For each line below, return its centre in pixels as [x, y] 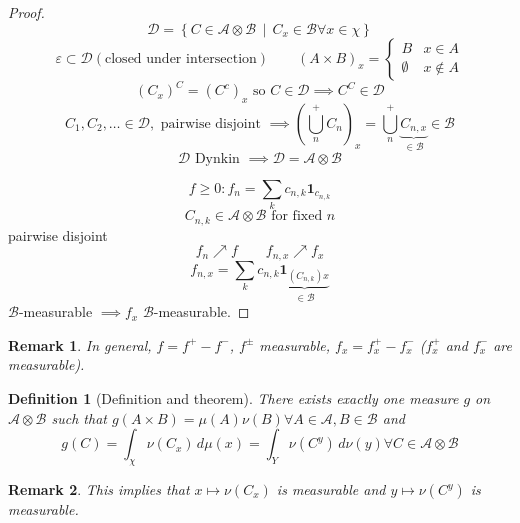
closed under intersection [181, 58]
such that [79, 417]
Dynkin [217, 158]
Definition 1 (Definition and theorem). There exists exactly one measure [233, 398]
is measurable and [331, 489]
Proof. [26, 12]
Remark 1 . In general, [80, 344]
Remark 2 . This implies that [99, 489]
